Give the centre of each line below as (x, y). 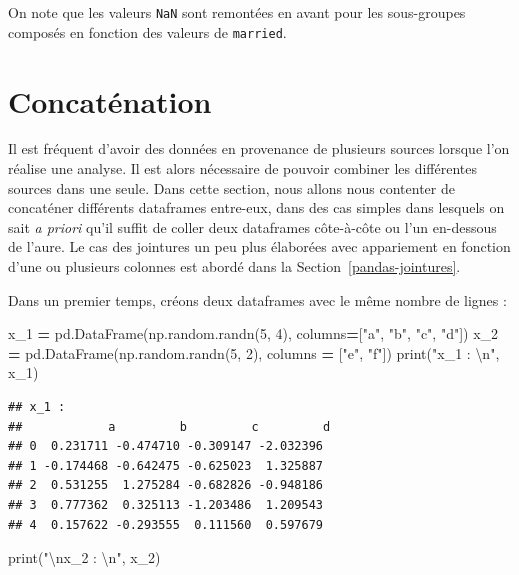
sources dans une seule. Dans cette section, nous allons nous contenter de (231, 187)
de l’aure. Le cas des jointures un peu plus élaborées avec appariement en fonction (259, 246)
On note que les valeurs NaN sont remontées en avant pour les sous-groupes (237, 12)
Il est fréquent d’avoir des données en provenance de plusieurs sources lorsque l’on (259, 148)
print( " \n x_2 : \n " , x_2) (84, 557)
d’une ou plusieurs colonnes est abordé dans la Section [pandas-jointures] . (234, 266)
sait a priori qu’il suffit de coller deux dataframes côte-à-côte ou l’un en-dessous (252, 226)
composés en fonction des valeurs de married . (147, 31)
